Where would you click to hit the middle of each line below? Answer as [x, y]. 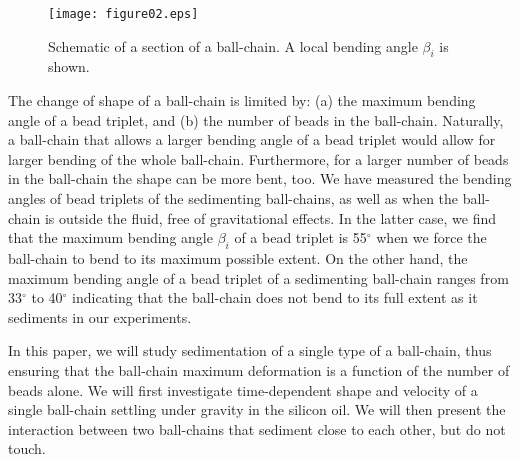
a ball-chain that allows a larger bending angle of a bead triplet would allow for [252, 139]
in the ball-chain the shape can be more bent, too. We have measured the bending [260, 178]
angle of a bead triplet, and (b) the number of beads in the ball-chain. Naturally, [256, 119]
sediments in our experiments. [100, 316]
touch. [27, 448]
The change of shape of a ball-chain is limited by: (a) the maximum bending [242, 100]
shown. [69, 66]
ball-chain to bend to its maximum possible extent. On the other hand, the [238, 258]
